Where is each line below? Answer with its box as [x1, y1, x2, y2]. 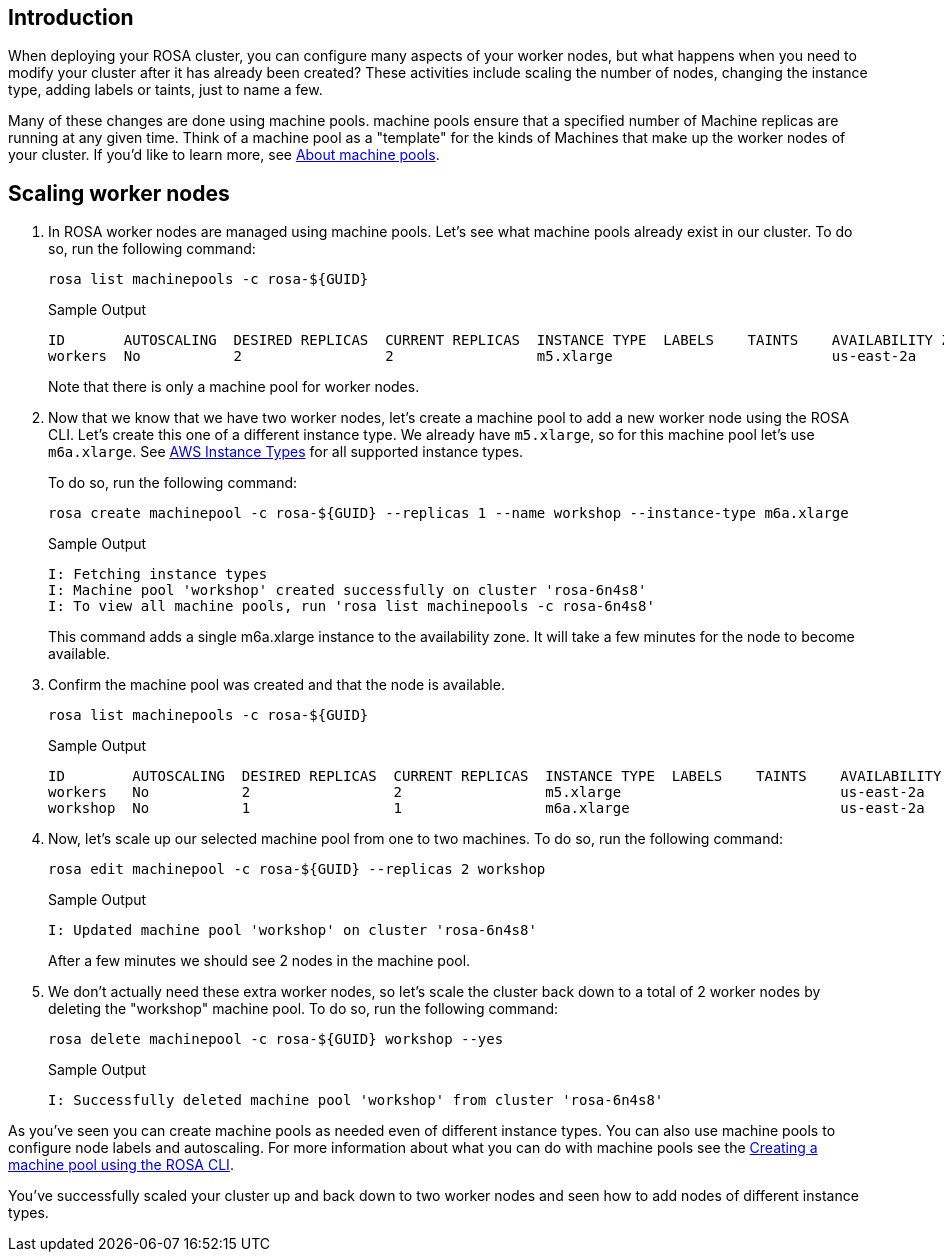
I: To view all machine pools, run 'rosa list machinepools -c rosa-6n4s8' [48, 598, 655, 615]
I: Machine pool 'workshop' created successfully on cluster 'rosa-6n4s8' [48, 582, 647, 599]
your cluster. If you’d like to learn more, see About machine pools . [8, 146, 440, 164]
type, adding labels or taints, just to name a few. [8, 81, 323, 99]
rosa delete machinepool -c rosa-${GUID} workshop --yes [48, 1031, 504, 1048]
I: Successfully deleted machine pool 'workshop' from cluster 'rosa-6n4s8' [48, 1092, 664, 1109]
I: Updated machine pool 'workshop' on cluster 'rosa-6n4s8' [48, 922, 537, 939]
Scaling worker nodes [8, 180, 230, 206]
